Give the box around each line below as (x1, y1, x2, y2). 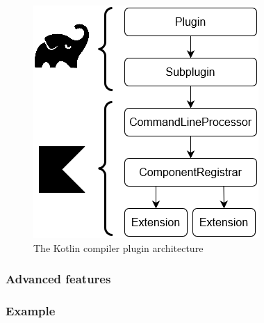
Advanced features (6, 270, 111, 287)
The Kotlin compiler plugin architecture (33, 240, 204, 255)
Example (6, 301, 56, 319)
